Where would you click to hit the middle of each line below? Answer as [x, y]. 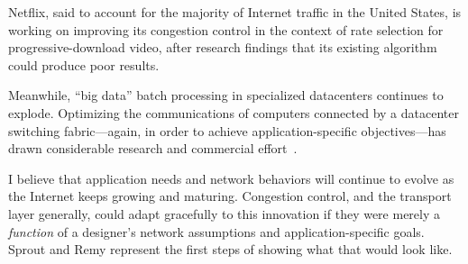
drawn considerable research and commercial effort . [153, 148]
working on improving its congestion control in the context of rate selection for [226, 29]
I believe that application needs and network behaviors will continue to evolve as [231, 178]
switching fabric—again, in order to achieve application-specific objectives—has [227, 130]
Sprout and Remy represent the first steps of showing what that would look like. [230, 249]
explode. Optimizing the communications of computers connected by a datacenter [234, 112]
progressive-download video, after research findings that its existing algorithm [223, 47]
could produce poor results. [84, 64]
